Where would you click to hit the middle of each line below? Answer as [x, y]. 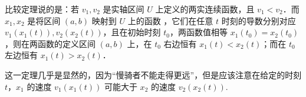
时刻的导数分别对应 [259, 20]
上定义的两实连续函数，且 [205, 9]
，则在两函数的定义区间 [50, 43]
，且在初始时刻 [132, 32]
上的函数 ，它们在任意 [170, 20]
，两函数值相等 [199, 32]
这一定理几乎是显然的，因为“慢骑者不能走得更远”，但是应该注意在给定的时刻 [153, 74]
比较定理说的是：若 [42, 9]
